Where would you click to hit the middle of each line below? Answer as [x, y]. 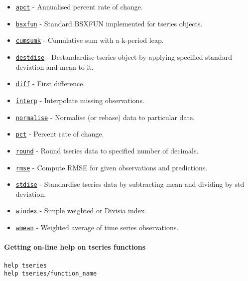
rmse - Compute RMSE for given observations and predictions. [112, 167]
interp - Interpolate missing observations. [80, 100]
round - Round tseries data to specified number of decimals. [107, 150]
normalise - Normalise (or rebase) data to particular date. [105, 117]
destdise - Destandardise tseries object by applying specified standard [124, 57]
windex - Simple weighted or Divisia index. [81, 211]
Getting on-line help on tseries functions [75, 247]
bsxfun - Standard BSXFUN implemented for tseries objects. [109, 23]
